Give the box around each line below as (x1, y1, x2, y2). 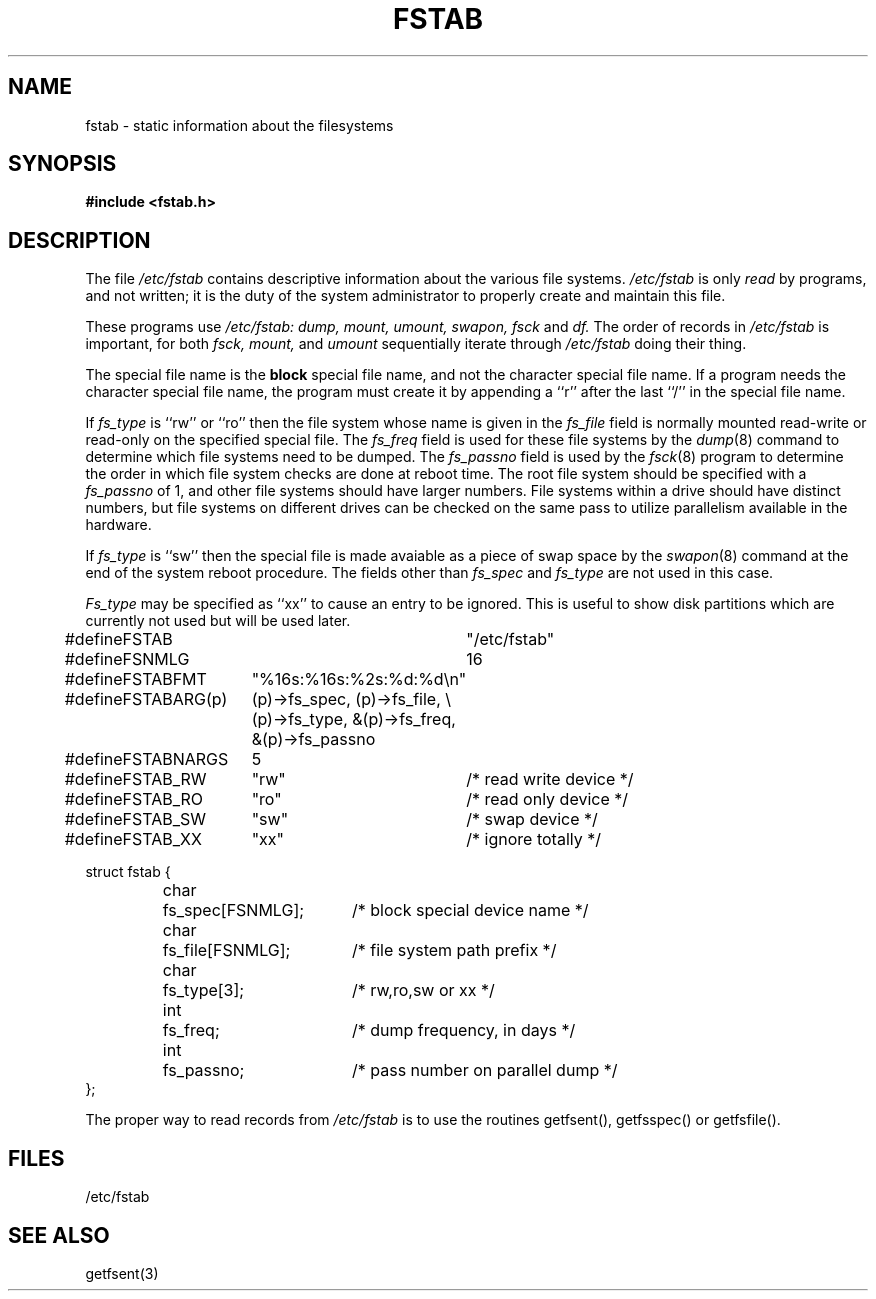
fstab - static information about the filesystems (85, 116, 394, 134)
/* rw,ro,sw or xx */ (351, 980, 495, 1001)
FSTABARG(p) (122, 689, 228, 710)
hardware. (85, 516, 152, 534)
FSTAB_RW (122, 769, 207, 790)
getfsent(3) (85, 1264, 159, 1282)
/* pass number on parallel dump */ (351, 1060, 618, 1081)
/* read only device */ (466, 789, 629, 810)
